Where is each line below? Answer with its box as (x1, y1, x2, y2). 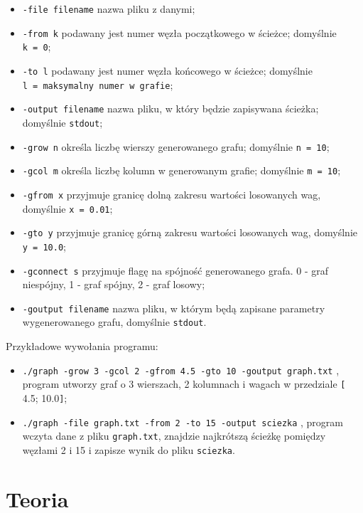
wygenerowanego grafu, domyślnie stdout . (22, 314, 207, 329)
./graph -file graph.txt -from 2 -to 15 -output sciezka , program (22, 414, 344, 429)
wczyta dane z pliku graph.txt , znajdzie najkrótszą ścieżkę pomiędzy (22, 428, 326, 443)
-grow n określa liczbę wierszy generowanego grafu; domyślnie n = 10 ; (22, 139, 330, 154)
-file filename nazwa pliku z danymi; (22, 1, 195, 16)
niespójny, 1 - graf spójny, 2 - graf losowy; (22, 277, 205, 292)
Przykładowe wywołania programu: (6, 339, 158, 354)
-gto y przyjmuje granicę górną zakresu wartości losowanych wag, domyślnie (22, 225, 357, 240)
